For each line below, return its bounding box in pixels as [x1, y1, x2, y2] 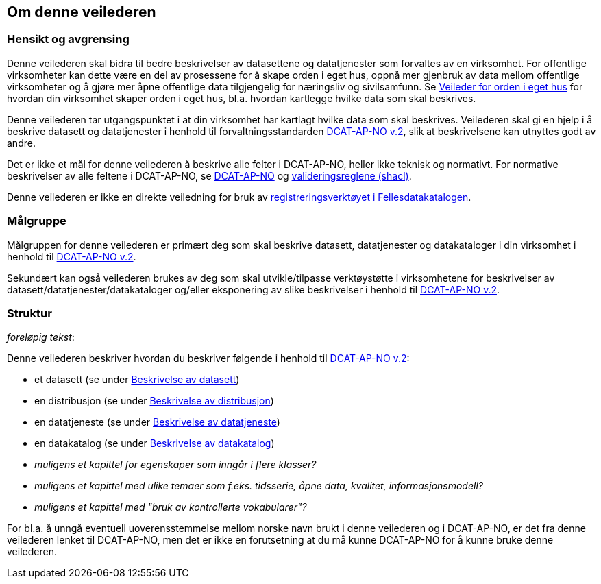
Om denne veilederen [7, 3, 156, 21]
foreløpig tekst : [7, 331, 75, 343]
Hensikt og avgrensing [7, 32, 130, 47]
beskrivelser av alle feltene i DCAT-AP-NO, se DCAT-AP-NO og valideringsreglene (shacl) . [7, 169, 412, 182]
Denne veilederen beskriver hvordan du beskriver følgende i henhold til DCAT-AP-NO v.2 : [7, 352, 410, 365]
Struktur [7, 306, 52, 320]
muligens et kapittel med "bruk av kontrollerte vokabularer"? [34, 501, 307, 513]
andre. [7, 136, 36, 149]
